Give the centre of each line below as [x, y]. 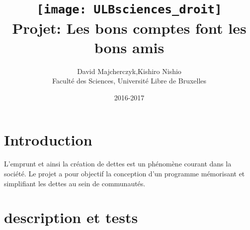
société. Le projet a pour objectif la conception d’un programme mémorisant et [125, 173]
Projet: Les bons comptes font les [129, 28]
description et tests [71, 217]
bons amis [129, 47]
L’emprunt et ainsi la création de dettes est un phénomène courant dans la [118, 164]
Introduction [48, 140]
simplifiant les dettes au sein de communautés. [75, 183]
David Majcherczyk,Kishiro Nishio [129, 71]
